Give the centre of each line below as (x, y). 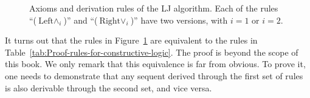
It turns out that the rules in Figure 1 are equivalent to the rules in (131, 40)
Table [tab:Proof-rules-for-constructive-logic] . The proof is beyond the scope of (152, 52)
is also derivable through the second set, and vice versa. (108, 87)
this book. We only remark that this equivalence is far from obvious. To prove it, (155, 64)
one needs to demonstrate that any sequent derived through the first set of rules (154, 75)
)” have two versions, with (179, 20)
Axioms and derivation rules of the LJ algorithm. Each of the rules (154, 8)
